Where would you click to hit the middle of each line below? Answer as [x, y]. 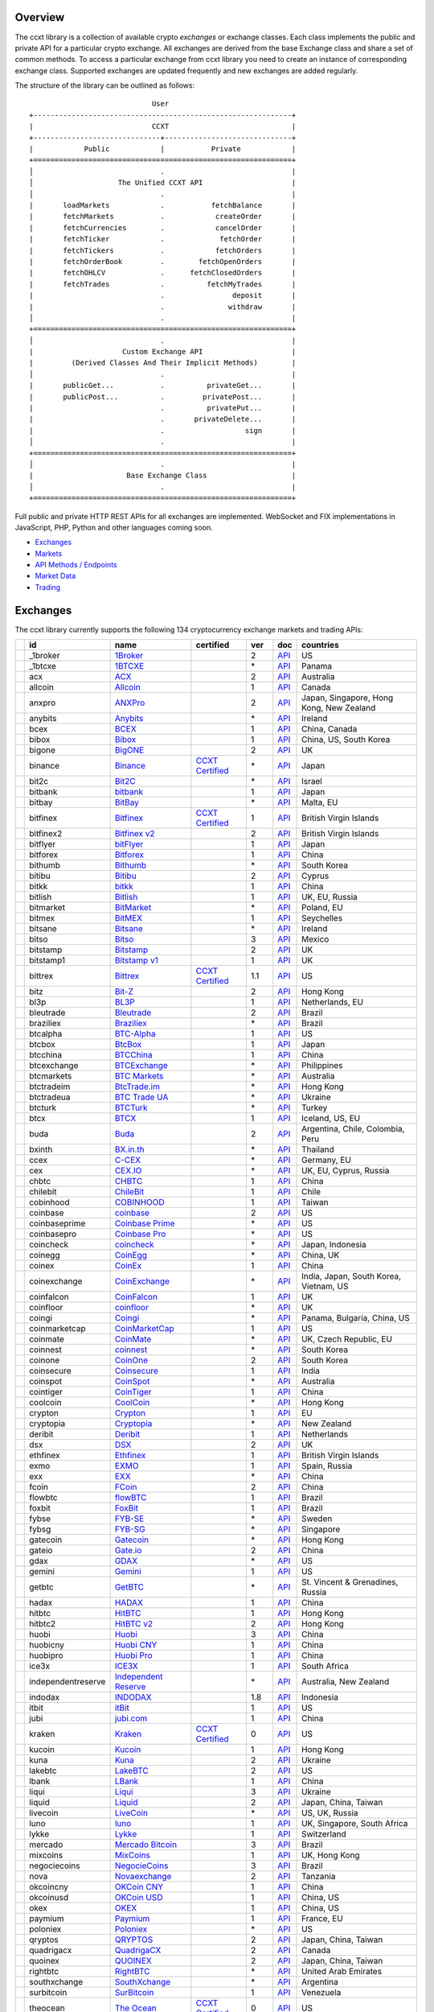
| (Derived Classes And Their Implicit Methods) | [163, 363]
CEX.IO [128, 1171]
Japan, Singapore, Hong [348, 698]
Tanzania [319, 1877]
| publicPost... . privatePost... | [163, 397]
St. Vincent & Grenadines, [350, 1582]
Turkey [315, 1108]
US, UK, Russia [330, 1813]
